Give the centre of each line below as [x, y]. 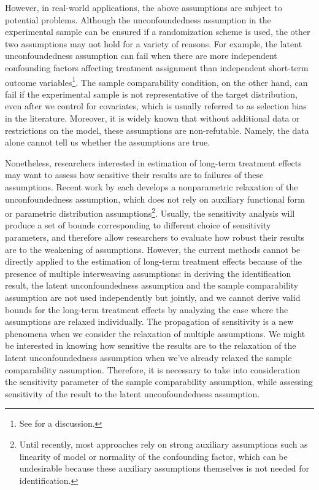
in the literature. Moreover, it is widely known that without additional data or [152, 118]
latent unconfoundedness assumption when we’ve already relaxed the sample [148, 357]
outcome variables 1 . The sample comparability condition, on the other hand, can [156, 81]
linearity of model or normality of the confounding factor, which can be [153, 456]
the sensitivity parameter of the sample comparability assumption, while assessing [159, 382]
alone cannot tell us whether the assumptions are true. [108, 142]
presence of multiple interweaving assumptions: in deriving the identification [148, 273]
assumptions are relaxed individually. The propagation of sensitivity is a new [149, 321]
